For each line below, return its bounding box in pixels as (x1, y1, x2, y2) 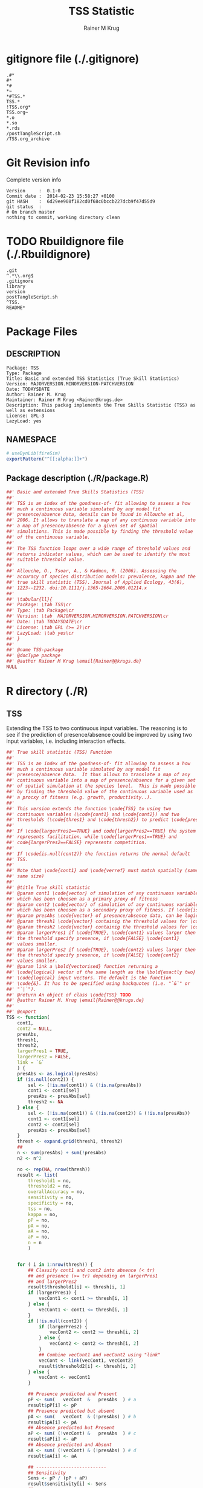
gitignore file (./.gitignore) (6, 52, 140, 66)
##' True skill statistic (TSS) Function (6, 749, 112, 755)
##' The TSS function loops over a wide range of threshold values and (6, 545, 190, 552)
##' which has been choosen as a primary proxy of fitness (6, 896, 158, 902)
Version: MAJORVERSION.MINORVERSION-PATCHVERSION (6, 380, 134, 387)
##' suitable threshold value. (6, 556, 85, 563)
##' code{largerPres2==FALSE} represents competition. (6, 839, 147, 845)
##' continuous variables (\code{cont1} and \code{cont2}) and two (6, 811, 180, 817)
